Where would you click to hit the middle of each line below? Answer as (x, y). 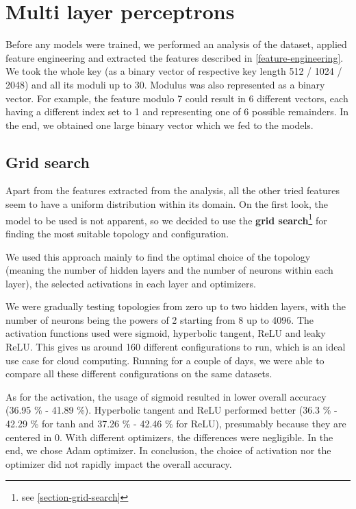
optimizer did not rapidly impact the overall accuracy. (119, 463)
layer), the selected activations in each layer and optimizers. (131, 283)
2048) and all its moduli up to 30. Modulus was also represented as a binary (165, 84)
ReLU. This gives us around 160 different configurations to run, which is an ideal (176, 347)
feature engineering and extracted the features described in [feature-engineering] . (175, 57)
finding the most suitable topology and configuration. (117, 233)
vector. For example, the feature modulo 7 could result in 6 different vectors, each (177, 98)
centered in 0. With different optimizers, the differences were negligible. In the (169, 437)
